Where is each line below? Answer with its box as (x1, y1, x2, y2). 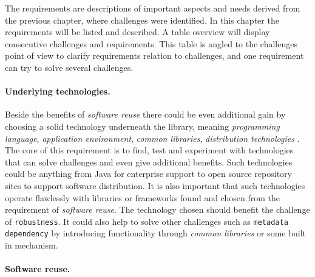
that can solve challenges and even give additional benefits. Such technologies (5, 155, 293, 168)
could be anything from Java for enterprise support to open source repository (5, 167, 292, 180)
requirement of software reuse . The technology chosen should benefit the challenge (5, 203, 310, 216)
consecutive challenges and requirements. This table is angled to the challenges (5, 37, 297, 50)
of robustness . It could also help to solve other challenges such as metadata (5, 215, 288, 227)
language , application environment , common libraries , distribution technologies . (5, 132, 300, 144)
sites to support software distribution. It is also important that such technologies (5, 179, 305, 192)
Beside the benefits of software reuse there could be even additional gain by (5, 108, 286, 121)
